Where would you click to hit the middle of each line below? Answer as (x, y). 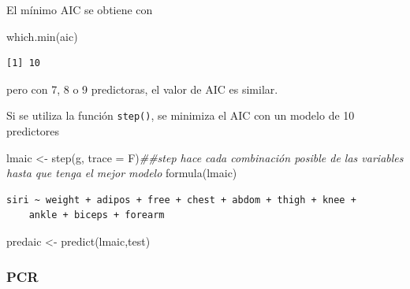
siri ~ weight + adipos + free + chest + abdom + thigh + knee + (181, 200)
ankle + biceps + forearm (97, 215)
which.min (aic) (42, 36)
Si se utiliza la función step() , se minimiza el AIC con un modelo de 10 (181, 115)
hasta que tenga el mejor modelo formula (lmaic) (122, 173)
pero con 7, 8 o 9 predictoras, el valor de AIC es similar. (142, 89)
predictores (33, 131)
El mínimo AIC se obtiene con (80, 9)
